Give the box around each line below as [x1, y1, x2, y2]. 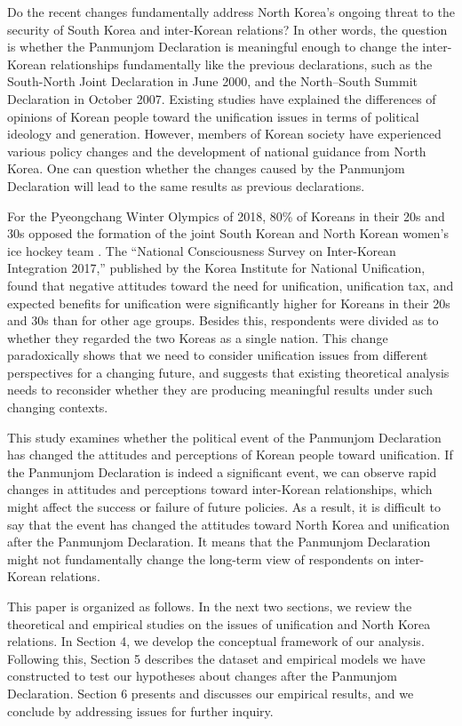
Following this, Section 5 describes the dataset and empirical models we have [7, 649, 426, 667]
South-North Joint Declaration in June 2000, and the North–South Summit [7, 72, 418, 91]
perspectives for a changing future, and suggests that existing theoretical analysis [7, 363, 450, 381]
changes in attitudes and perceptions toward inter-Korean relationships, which [7, 480, 433, 499]
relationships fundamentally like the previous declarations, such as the [50, 54, 433, 73]
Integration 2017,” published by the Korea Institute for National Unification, [7, 259, 426, 277]
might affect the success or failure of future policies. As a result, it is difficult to [7, 498, 441, 516]
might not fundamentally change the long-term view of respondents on [7, 549, 391, 568]
